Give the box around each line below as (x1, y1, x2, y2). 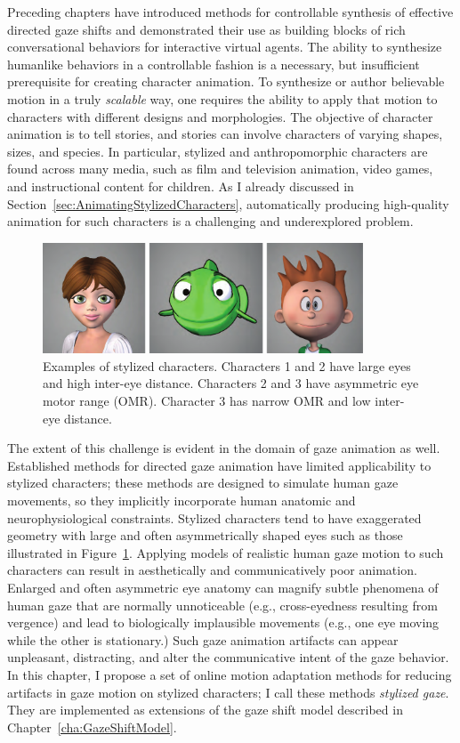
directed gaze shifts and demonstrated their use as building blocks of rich (7, 20, 406, 38)
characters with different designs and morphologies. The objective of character (7, 107, 433, 125)
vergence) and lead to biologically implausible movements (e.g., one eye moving (7, 613, 440, 632)
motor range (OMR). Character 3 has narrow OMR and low (43, 392, 371, 410)
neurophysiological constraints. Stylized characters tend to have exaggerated (7, 508, 422, 527)
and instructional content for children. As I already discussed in (7, 176, 354, 195)
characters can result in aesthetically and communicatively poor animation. (7, 561, 417, 579)
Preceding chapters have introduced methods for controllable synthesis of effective (7, 3, 454, 20)
